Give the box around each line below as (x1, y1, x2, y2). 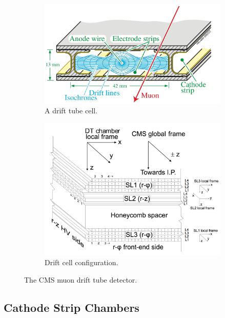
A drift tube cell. (45, 105, 98, 116)
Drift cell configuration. (45, 257, 118, 268)
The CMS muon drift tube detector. (24, 274, 137, 285)
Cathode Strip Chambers (4, 300, 139, 315)
